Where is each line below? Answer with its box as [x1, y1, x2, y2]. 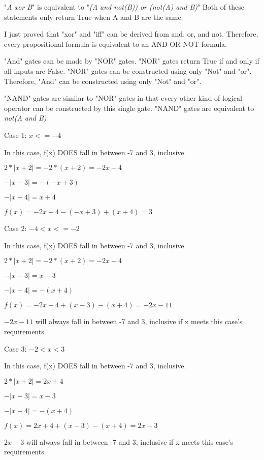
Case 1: [4, 129, 27, 140]
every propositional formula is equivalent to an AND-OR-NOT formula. [4, 38, 227, 49]
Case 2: [4, 223, 27, 234]
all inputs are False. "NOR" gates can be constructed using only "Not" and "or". [4, 65, 252, 76]
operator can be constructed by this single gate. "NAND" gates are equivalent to [4, 102, 254, 113]
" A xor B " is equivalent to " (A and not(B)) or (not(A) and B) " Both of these [4, 2, 244, 12]
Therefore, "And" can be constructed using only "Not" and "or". [4, 75, 202, 86]
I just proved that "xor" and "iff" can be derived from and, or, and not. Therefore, [4, 28, 258, 39]
